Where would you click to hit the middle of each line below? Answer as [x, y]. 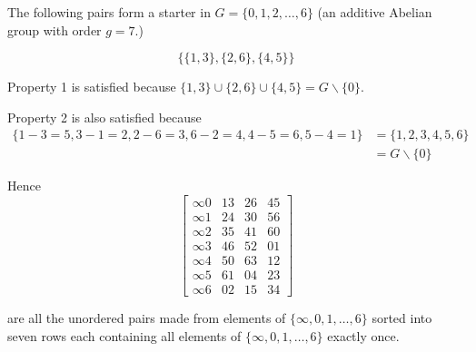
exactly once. [363, 335]
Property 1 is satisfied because [92, 87]
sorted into [402, 318]
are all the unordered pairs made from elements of [147, 318]
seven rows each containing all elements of [124, 335]
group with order [55, 29]
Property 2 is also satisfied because [104, 117]
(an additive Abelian [375, 12]
